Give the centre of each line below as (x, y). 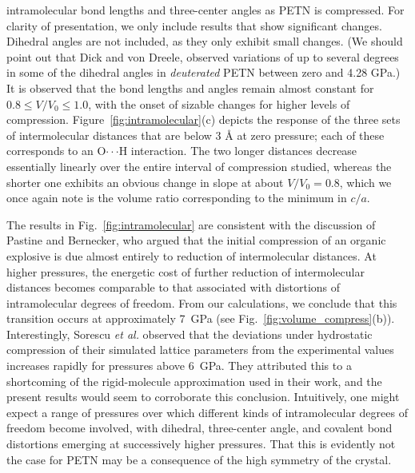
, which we (365, 182)
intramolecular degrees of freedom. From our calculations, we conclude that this (202, 302)
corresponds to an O (56, 151)
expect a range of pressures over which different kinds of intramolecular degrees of (207, 412)
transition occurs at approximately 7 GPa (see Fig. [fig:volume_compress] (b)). (201, 318)
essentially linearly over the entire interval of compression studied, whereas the (199, 166)
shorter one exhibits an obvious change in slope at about (145, 182)
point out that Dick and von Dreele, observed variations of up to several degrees (203, 56)
